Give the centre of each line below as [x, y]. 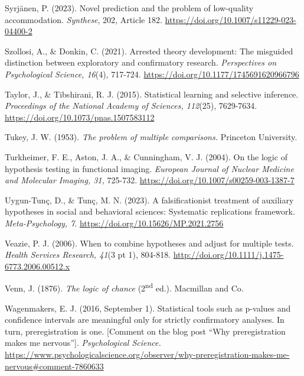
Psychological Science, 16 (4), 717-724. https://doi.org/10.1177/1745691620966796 [152, 74]
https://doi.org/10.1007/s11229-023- [231, 19]
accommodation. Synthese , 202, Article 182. [84, 19]
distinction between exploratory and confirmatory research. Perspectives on [141, 62]
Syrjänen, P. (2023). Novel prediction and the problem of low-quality [129, 8]
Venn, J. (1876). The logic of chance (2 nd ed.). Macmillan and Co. [124, 287]
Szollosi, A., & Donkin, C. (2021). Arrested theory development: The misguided [149, 51]
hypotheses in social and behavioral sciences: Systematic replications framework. [150, 211]
